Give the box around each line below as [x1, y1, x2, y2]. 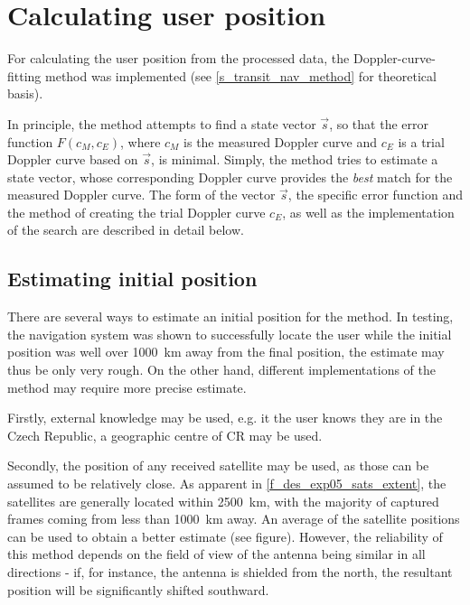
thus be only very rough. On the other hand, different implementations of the [7, 360, 437, 379]
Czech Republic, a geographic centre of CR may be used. [7, 425, 323, 444]
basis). [7, 84, 43, 103]
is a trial [398, 132, 445, 151]
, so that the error [329, 114, 428, 133]
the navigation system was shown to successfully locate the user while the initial [7, 324, 452, 343]
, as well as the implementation [282, 202, 455, 221]
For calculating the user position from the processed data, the [7, 49, 350, 68]
